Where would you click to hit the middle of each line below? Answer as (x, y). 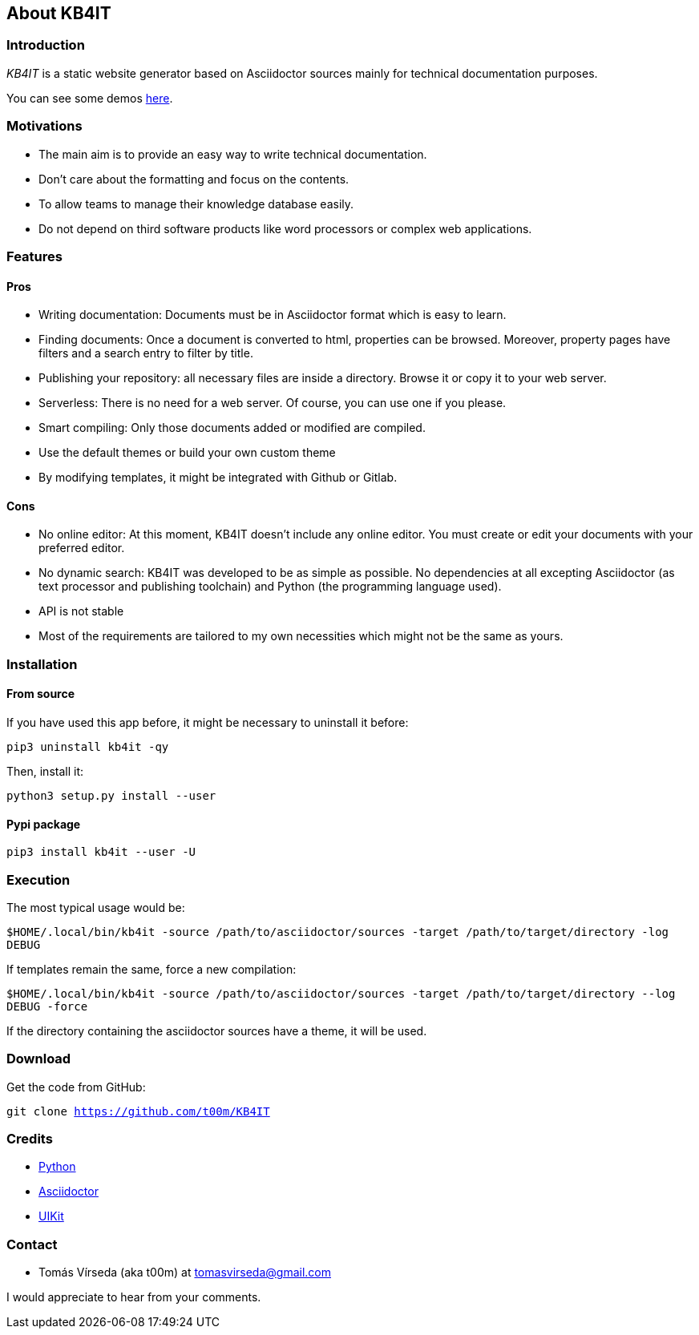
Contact (32, 1244)
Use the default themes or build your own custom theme (187, 453)
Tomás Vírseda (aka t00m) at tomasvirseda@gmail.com (185, 1272)
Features (34, 256)
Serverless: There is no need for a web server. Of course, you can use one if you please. (273, 403)
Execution (38, 879)
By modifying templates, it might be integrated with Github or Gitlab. (218, 478)
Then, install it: (45, 771)
